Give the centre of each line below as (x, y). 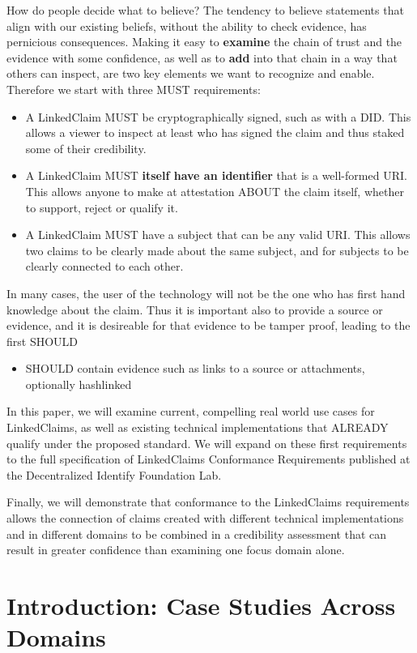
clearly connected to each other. (104, 266)
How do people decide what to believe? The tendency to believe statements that (205, 10)
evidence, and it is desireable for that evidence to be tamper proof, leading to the (208, 325)
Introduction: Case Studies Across (201, 605)
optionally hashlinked (79, 384)
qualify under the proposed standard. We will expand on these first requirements (207, 443)
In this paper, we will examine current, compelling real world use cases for (191, 411)
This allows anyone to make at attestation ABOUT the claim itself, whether (215, 191)
